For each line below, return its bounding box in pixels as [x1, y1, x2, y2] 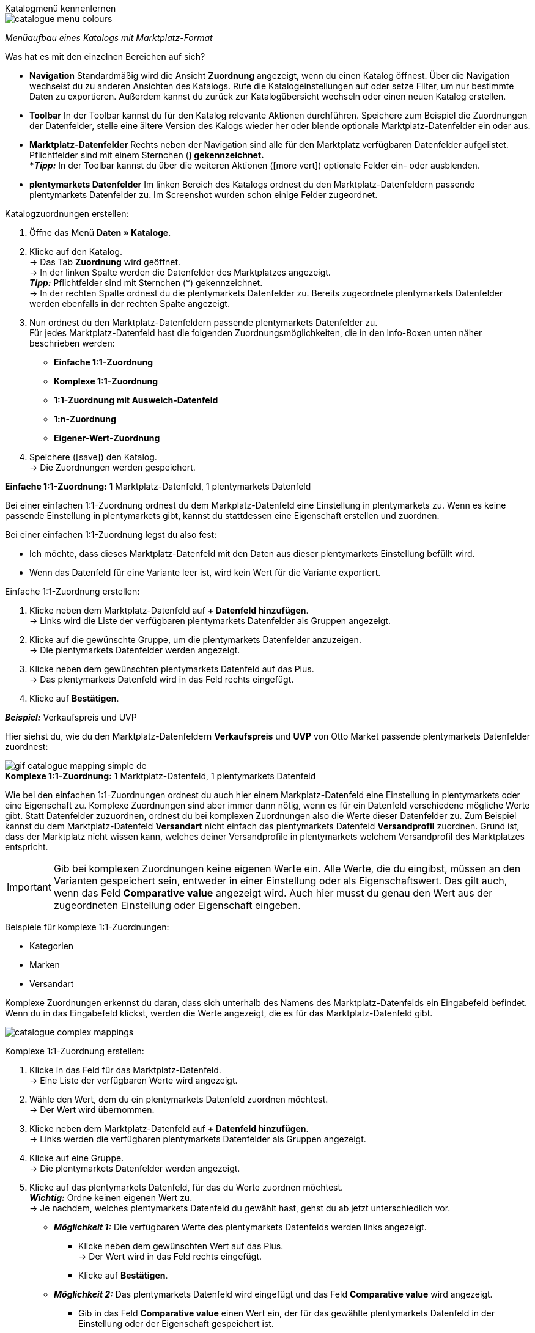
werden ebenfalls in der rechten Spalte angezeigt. [29, 298, 230, 309]
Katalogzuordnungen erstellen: [5, 208, 129, 219]
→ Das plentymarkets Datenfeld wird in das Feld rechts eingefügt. [29, 674, 294, 685]
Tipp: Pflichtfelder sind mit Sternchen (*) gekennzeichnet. [29, 277, 263, 288]
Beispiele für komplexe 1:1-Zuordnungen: [5, 922, 169, 932]
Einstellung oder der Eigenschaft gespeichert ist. [78, 1318, 274, 1329]
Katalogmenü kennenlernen [5, 3, 116, 13]
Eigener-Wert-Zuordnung [54, 433, 160, 443]
